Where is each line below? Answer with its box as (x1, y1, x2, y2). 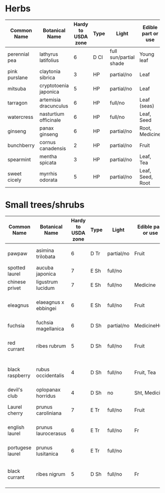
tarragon (7, 99, 28, 106)
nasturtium (39, 110, 65, 117)
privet (7, 284, 21, 291)
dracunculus (39, 102, 69, 109)
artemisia (39, 96, 61, 103)
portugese (7, 444, 32, 451)
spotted (7, 264, 26, 271)
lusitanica (36, 450, 58, 457)
